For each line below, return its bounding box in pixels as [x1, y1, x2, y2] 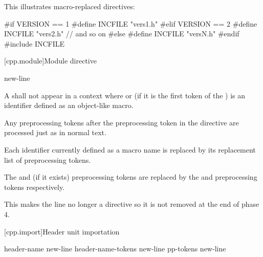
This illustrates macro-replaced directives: [4, 1, 135, 11]
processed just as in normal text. [4, 127, 106, 138]
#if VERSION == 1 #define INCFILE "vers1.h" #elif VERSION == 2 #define [4, 18, 257, 29]
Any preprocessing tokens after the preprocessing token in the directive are [4, 117, 239, 127]
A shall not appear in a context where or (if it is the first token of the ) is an [4, 90, 246, 100]
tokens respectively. [4, 181, 65, 192]
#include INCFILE [4, 38, 65, 49]
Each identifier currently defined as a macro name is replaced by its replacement [4, 144, 256, 155]
